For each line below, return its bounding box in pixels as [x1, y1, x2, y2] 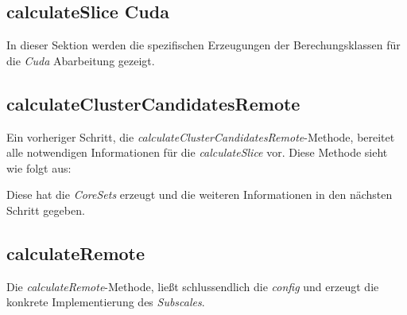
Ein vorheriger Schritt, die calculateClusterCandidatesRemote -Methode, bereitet [6, 128, 395, 145]
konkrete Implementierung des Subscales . [6, 294, 205, 310]
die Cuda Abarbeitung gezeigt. [6, 52, 155, 68]
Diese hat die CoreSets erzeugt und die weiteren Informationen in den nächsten [6, 186, 393, 203]
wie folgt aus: [6, 159, 72, 176]
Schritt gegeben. [6, 201, 85, 218]
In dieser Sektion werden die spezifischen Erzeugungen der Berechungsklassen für [6, 37, 401, 53]
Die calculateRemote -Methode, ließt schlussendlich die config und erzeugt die [6, 278, 379, 294]
